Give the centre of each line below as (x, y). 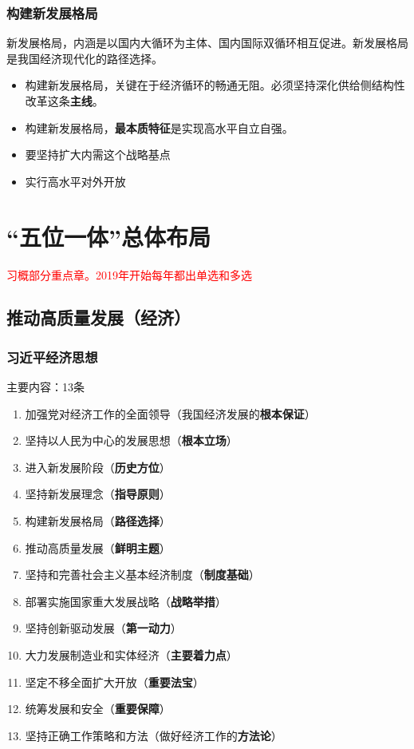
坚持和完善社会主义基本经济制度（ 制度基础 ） (142, 575)
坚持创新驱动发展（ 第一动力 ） (103, 628)
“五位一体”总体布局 (108, 236)
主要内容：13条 (45, 387)
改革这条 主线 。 (64, 101)
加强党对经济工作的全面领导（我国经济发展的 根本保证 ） (170, 413)
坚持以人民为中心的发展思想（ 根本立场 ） (131, 440)
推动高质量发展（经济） (99, 317)
